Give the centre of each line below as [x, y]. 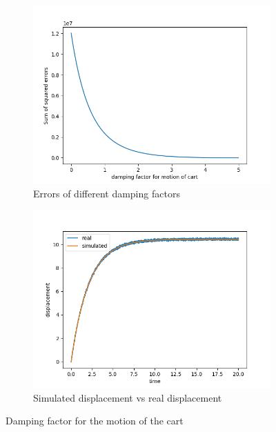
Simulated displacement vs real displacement [128, 397]
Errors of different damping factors [107, 193]
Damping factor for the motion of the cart [95, 421]
